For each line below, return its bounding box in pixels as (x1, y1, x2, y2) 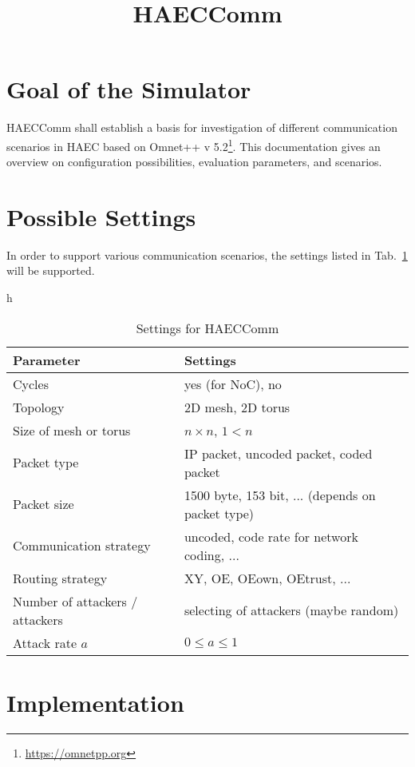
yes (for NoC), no (184, 374, 282, 393)
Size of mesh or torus (13, 420, 131, 439)
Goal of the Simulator (6, 73, 251, 105)
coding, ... (184, 545, 239, 564)
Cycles (13, 374, 49, 393)
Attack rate (13, 633, 77, 652)
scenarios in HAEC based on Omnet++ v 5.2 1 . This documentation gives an (6, 135, 381, 154)
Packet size (13, 495, 74, 514)
